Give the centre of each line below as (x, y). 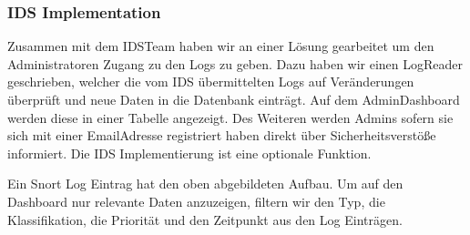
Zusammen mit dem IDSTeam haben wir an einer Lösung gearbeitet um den (221, 46)
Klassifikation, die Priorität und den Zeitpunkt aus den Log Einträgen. (205, 219)
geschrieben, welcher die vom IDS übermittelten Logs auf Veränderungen (211, 82)
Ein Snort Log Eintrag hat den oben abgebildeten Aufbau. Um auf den (205, 184)
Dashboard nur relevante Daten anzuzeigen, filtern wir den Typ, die (196, 201)
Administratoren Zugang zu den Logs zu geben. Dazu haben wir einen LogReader (235, 63)
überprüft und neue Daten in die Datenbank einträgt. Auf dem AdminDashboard (234, 99)
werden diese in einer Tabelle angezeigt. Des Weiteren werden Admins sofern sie (230, 117)
